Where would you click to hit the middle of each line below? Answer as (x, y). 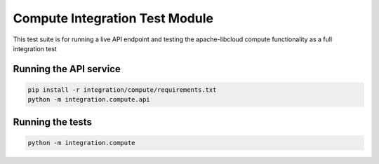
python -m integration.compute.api (89, 100)
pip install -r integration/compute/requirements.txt (122, 90)
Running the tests (53, 122)
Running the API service (67, 69)
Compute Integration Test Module (113, 18)
